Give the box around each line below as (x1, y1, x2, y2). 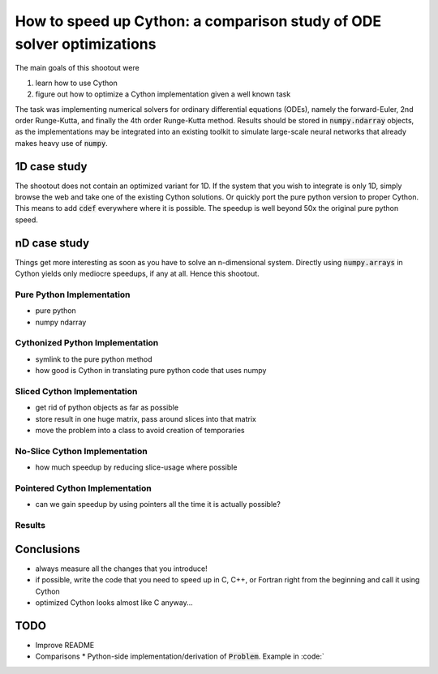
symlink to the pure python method (35, 354, 153, 364)
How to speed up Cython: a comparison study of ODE (15, 12, 381, 30)
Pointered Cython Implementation (15, 483, 152, 494)
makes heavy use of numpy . (15, 138, 109, 148)
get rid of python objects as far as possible (35, 402, 178, 413)
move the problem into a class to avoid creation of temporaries (35, 426, 245, 436)
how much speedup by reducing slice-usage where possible (35, 462, 238, 472)
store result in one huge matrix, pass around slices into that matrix (35, 414, 257, 423)
